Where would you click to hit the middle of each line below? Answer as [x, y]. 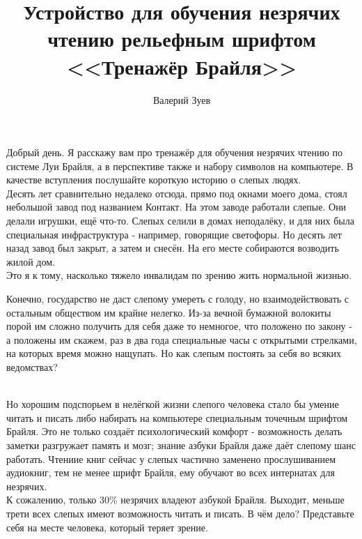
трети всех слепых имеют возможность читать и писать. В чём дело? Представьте [180, 513]
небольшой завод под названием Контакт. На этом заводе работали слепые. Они [176, 207]
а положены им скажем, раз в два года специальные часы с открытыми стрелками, [182, 339]
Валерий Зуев [182, 99]
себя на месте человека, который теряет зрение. [107, 527]
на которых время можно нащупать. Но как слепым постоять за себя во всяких [174, 353]
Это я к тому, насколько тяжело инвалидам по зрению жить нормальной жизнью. [179, 275]
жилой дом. [31, 261]
